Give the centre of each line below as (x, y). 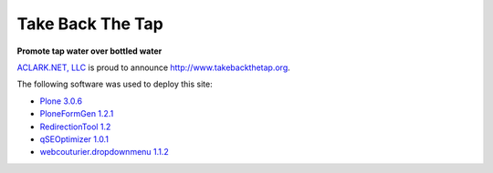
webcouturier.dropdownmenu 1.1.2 (104, 152)
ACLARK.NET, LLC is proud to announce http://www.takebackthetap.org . (154, 67)
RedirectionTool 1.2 (75, 127)
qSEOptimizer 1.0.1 (74, 139)
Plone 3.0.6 (61, 101)
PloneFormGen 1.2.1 (77, 114)
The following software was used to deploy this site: (115, 84)
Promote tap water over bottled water (89, 51)
